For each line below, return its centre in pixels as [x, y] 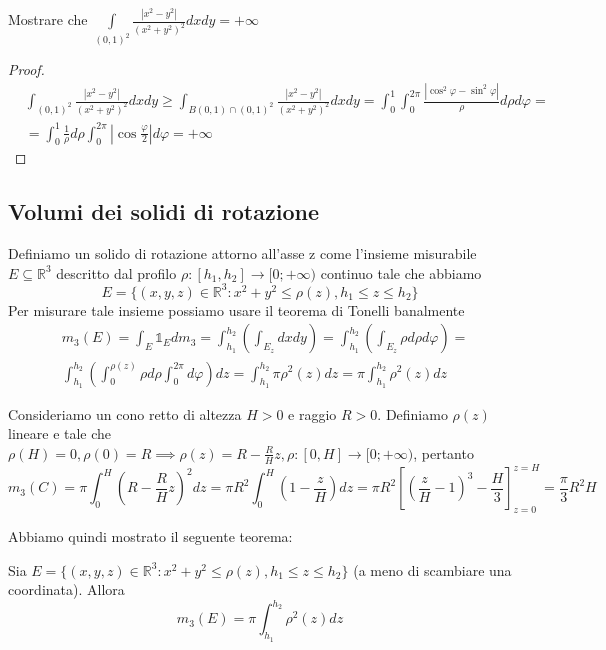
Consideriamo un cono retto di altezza [125, 413]
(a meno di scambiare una [432, 569]
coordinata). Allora [66, 589]
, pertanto [443, 452]
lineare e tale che [60, 433]
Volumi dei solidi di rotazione [163, 211]
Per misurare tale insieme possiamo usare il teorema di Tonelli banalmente [236, 309]
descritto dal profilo [116, 272]
